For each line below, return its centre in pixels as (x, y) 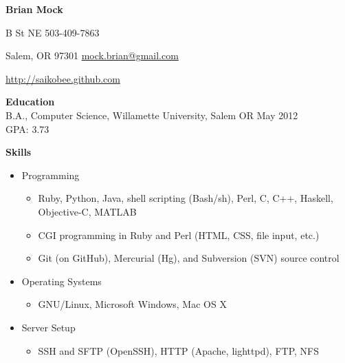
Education (30, 102)
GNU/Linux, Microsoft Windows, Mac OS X (132, 304)
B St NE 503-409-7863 (53, 32)
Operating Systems (62, 281)
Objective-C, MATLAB (87, 211)
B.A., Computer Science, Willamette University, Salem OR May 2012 (152, 115)
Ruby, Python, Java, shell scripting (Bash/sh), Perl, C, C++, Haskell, (186, 198)
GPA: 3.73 (27, 128)
